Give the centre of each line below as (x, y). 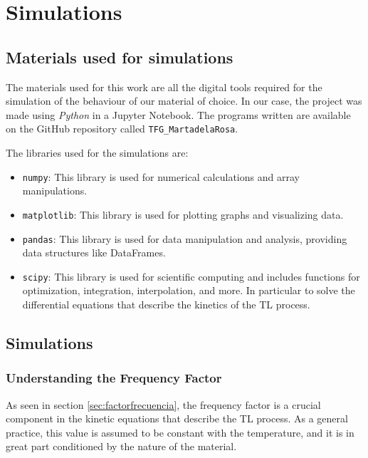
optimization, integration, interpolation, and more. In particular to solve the (189, 290)
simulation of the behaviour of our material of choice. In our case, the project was (184, 101)
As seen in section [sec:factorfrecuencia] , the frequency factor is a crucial (163, 404)
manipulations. (55, 191)
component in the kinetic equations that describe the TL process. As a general (177, 418)
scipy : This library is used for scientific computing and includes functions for (191, 276)
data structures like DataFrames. (94, 253)
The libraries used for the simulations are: (97, 153)
